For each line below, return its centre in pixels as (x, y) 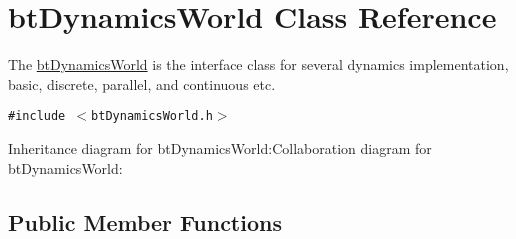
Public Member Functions (145, 221)
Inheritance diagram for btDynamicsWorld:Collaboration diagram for (220, 147)
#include (37, 116)
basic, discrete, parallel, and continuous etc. (142, 83)
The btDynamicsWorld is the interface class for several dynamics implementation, (258, 64)
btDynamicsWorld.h (152, 116)
